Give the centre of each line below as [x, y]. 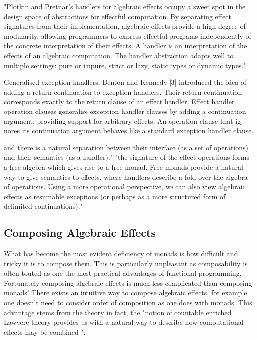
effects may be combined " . [45, 331]
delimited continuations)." [43, 206]
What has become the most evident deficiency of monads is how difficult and [121, 254]
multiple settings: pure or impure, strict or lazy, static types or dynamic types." [125, 65]
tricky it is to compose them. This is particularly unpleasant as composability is [126, 263]
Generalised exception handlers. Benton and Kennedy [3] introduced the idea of [125, 82]
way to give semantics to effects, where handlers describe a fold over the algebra [126, 176]
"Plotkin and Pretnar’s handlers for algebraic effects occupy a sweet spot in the [125, 6]
